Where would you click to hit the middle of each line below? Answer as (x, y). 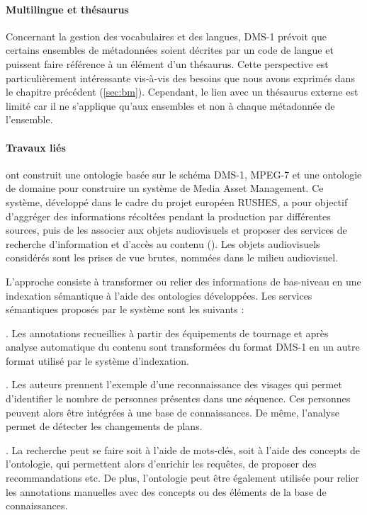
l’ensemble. (29, 119)
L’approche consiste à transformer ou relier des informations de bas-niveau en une (183, 281)
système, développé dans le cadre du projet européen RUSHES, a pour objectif (177, 202)
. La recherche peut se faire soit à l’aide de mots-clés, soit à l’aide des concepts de (183, 449)
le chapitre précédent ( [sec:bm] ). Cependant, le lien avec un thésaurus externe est (182, 92)
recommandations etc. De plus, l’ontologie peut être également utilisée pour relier (182, 478)
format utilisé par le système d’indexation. (97, 360)
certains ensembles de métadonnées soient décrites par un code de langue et (170, 50)
